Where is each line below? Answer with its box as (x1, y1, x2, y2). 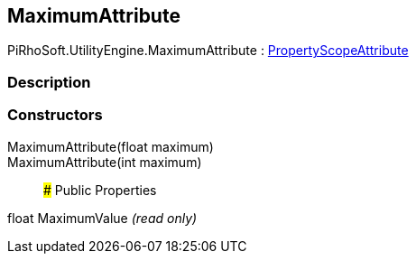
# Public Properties (43, 182, 157, 198)
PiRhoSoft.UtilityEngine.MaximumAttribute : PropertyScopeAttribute (7, 42, 409, 59)
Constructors (7, 106, 103, 125)
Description (7, 72, 91, 91)
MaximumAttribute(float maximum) (7, 138, 214, 154)
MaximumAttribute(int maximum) (7, 154, 202, 170)
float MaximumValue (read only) (7, 210, 198, 226)
